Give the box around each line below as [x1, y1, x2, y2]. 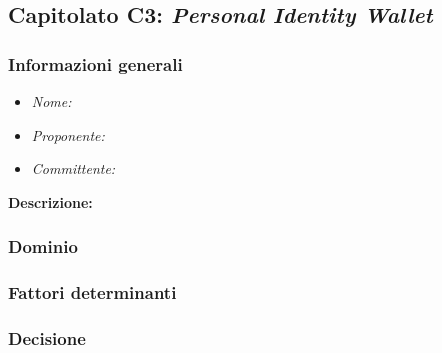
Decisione [8, 325, 86, 350]
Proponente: [31, 124, 105, 145]
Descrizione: [8, 191, 93, 212]
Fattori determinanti [8, 280, 177, 305]
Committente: [31, 158, 116, 179]
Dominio [8, 234, 78, 259]
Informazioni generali [8, 51, 183, 76]
